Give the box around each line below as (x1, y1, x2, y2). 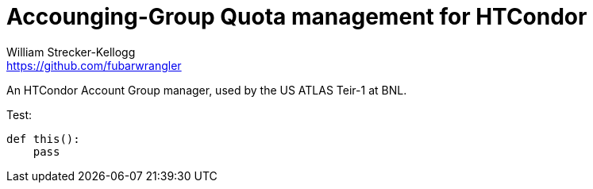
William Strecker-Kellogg (6, 44, 136, 59)
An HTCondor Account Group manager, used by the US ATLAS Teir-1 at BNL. (6, 83, 407, 97)
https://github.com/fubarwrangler (6, 58, 182, 72)
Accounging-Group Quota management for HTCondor (6, 3, 587, 30)
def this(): (6, 132, 80, 145)
